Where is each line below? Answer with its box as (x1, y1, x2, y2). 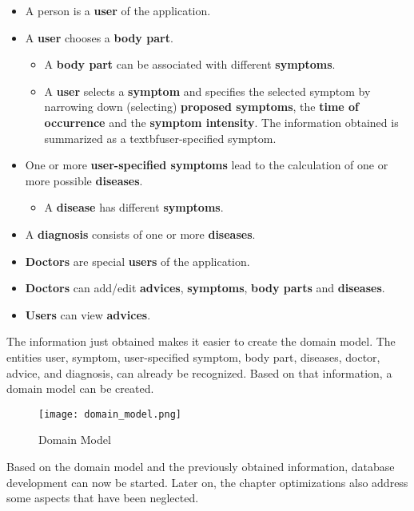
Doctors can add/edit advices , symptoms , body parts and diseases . (25, 279, 385, 296)
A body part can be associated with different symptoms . (44, 56, 336, 73)
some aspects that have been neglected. (6, 489, 199, 506)
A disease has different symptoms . (44, 199, 224, 216)
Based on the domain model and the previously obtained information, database (6, 458, 395, 474)
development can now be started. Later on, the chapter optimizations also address (6, 473, 408, 490)
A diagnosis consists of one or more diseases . (25, 225, 256, 242)
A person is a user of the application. (25, 2, 211, 18)
